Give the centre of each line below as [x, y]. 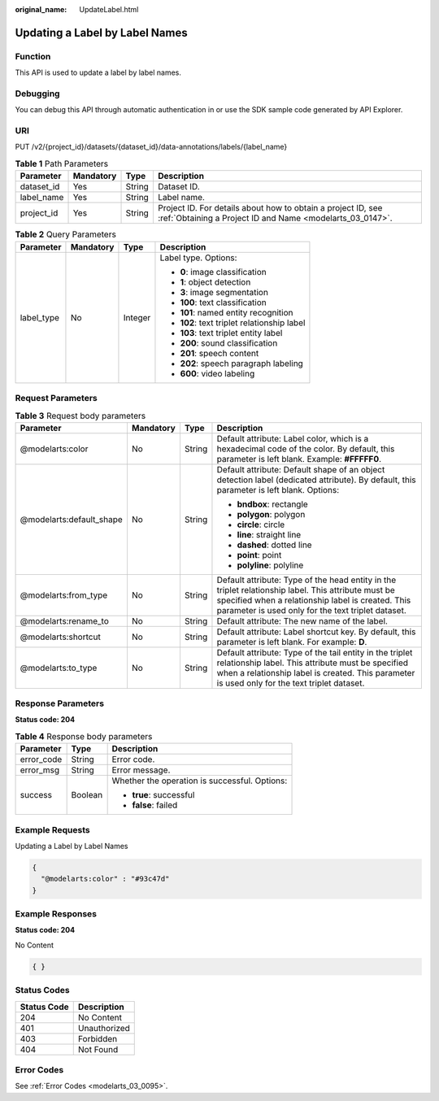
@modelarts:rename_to [65, 620]
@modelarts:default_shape [72, 519]
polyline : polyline [270, 565]
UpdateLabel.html [109, 9]
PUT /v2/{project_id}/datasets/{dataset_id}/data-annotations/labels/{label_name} [151, 147]
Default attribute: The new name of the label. [302, 620]
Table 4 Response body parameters [84, 737]
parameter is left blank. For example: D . [292, 642]
